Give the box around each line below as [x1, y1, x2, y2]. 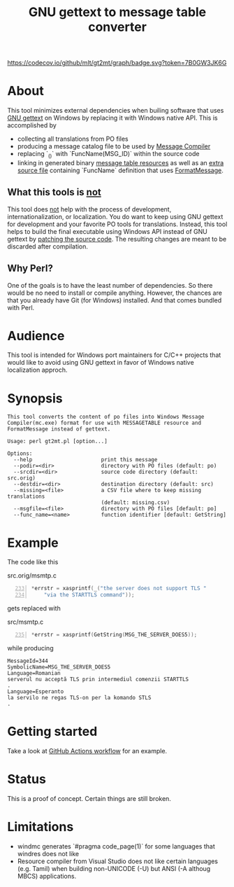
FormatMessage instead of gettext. [7, 426, 111, 433]
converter [88, 19, 147, 35]
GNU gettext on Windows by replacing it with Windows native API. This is [7, 113, 218, 123]
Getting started [7, 724, 98, 739]
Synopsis [7, 390, 63, 406]
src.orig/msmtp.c [7, 571, 57, 580]
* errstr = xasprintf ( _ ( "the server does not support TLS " [31, 585, 207, 592]
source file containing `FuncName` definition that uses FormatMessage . [17, 166, 224, 174]
